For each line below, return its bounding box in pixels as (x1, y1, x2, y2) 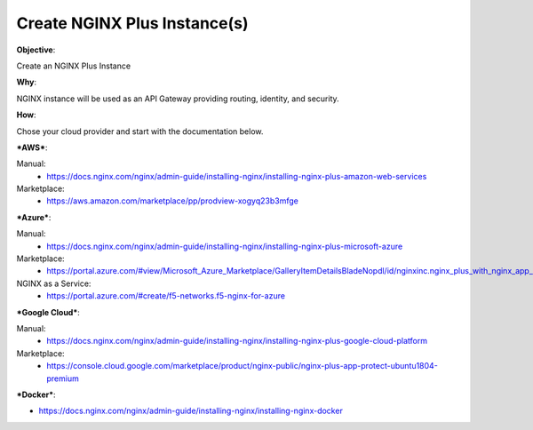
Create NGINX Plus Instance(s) (16, 13, 249, 33)
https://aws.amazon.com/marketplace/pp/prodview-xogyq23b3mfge (46, 195, 299, 206)
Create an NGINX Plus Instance (16, 60, 131, 71)
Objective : (16, 44, 56, 55)
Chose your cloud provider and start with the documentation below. (16, 125, 264, 137)
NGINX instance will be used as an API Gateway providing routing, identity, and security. (16, 93, 339, 104)
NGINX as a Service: (16, 278, 91, 289)
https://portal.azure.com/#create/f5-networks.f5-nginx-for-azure (46, 291, 286, 301)
